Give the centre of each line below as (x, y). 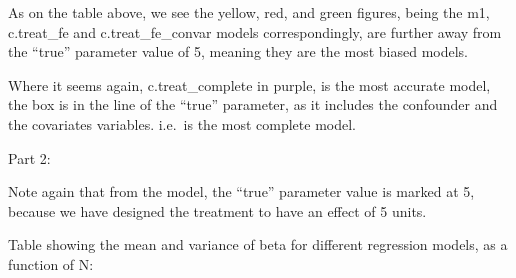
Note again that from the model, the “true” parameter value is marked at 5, (241, 191)
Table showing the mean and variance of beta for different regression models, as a (258, 244)
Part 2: (29, 157)
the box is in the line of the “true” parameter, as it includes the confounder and (253, 104)
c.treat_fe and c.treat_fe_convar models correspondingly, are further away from (255, 31)
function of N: (51, 263)
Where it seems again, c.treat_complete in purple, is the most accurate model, (249, 84)
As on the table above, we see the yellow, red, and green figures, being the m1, (249, 12)
